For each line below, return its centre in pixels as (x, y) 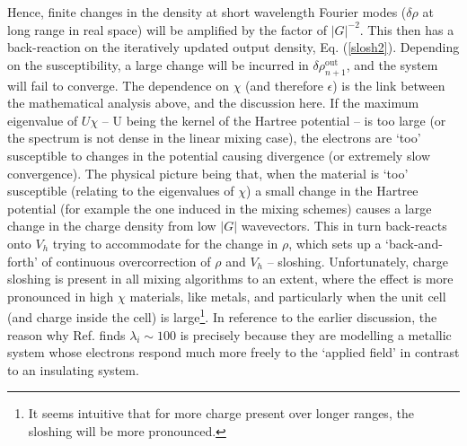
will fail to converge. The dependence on (118, 85)
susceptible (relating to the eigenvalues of (121, 191)
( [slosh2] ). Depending (401, 47)
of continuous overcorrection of (126, 261)
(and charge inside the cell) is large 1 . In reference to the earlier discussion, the (222, 315)
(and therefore (284, 85)
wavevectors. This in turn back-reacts (344, 226)
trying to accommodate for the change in (165, 243)
